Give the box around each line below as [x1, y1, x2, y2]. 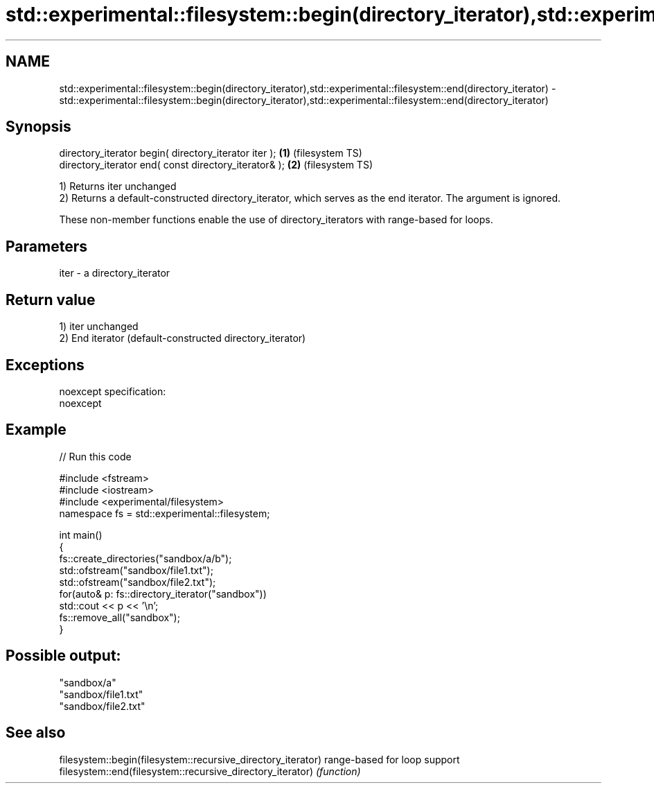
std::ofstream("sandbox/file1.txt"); [59, 564, 213, 576]
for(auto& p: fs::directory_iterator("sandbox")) [59, 587, 267, 600]
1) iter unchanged [59, 320, 139, 333]
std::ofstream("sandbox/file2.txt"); [59, 575, 216, 588]
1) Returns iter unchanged [59, 180, 177, 193]
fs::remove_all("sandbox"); [59, 611, 180, 623]
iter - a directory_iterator [59, 267, 170, 279]
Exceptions [6, 356, 85, 374]
